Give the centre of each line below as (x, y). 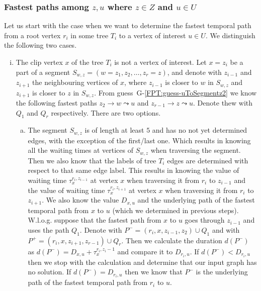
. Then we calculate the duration (172, 240)
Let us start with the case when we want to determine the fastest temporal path (128, 25)
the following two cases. (40, 45)
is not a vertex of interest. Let (160, 62)
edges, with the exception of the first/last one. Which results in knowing (139, 140)
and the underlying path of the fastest (196, 200)
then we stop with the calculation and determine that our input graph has (142, 262)
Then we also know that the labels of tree (92, 160)
